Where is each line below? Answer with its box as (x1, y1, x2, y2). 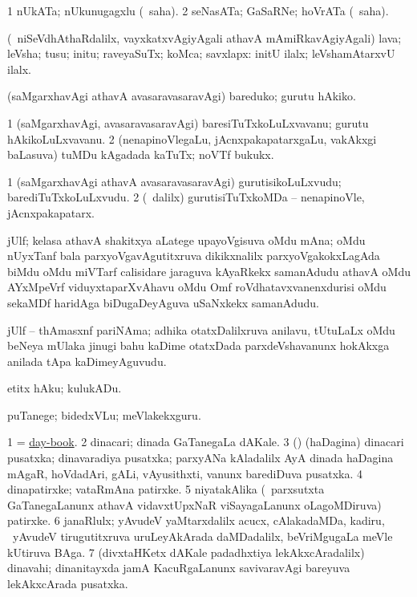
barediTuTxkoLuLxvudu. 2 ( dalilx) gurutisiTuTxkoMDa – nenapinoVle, (7, 189, 365, 205)
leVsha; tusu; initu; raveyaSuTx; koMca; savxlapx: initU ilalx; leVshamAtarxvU (7, 45, 395, 62)
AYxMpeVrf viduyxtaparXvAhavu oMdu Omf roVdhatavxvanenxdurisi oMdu (7, 278, 387, 295)
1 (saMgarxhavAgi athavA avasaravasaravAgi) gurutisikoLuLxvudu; (7, 173, 342, 189)
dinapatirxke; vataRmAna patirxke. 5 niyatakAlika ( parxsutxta (7, 481, 325, 497)
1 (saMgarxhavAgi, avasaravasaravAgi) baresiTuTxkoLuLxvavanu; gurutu (7, 114, 369, 131)
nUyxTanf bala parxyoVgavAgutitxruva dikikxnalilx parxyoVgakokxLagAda (7, 247, 380, 264)
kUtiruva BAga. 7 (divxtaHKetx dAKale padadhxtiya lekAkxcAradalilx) (7, 543, 365, 560)
